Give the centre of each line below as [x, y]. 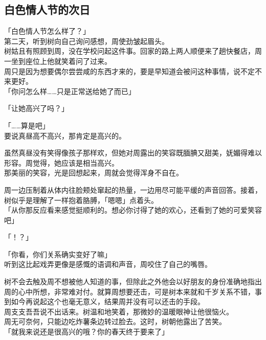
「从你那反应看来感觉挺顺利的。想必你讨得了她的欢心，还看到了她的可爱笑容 [133, 210]
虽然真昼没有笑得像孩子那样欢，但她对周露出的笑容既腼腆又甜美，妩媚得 [126, 153]
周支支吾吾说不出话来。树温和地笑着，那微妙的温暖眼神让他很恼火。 [119, 311]
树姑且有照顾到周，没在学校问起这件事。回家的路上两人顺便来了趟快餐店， [129, 51]
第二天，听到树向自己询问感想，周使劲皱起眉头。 [86, 41]
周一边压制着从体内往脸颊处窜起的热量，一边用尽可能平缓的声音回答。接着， [133, 189]
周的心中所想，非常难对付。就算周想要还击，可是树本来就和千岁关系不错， [129, 291]
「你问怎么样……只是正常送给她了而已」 [70, 91]
